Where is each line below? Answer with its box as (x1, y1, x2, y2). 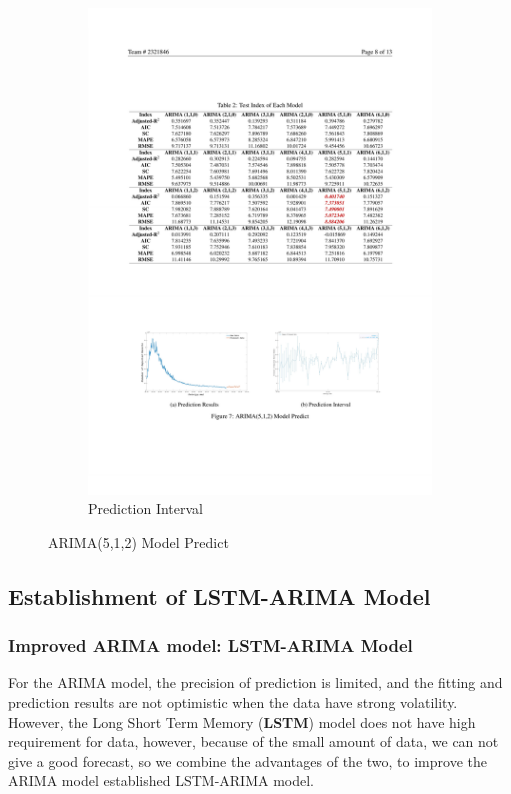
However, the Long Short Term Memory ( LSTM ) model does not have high (8, 711, 476, 732)
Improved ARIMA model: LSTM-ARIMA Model (8, 633, 413, 658)
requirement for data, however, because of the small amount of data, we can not (8, 731, 499, 752)
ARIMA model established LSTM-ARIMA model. (8, 770, 315, 791)
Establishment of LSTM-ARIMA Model (8, 580, 431, 611)
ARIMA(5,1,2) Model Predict (48, 531, 229, 552)
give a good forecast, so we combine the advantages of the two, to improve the (8, 750, 487, 771)
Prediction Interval (88, 498, 204, 519)
